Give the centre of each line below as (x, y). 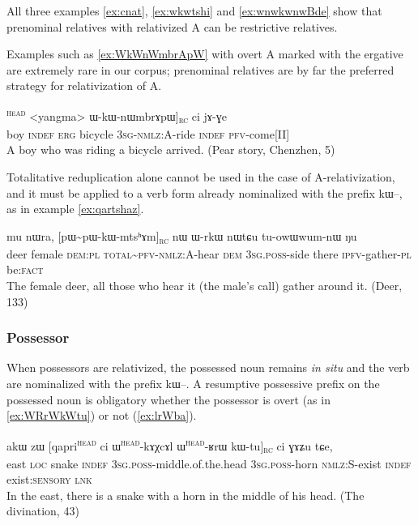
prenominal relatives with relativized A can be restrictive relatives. (172, 26)
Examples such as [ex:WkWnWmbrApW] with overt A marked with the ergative (205, 54)
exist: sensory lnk (49, 479)
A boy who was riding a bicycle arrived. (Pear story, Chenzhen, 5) (171, 149)
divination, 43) (43, 511)
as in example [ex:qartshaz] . (75, 209)
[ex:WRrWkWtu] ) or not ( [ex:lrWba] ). (102, 415)
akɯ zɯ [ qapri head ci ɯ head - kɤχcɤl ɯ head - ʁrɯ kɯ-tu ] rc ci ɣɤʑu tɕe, (170, 445)
